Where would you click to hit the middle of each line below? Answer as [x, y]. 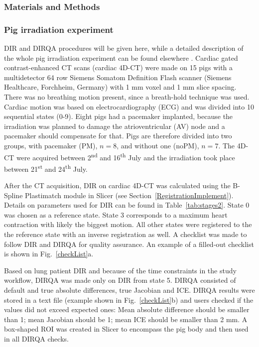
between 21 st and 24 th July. [46, 168]
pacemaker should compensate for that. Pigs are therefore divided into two [118, 136]
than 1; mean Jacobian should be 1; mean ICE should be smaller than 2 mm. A [126, 319]
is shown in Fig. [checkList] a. [49, 254]
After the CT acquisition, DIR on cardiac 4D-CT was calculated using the [117, 185]
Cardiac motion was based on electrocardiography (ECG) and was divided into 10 [129, 106]
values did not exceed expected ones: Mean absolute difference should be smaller [127, 309]
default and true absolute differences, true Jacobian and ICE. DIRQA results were [129, 290]
